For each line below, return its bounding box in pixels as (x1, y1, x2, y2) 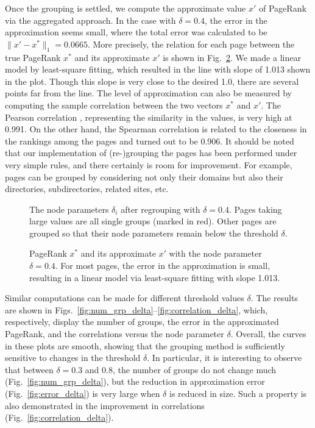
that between (5, 363, 54, 376)
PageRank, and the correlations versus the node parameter (5, 327, 224, 340)
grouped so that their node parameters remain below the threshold (29, 226, 278, 239)
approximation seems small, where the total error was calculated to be (5, 26, 267, 38)
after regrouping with (121, 202, 200, 215)
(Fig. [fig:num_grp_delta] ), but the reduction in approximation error (5, 375, 265, 388)
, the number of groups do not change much (112, 363, 277, 376)
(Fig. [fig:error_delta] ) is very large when (5, 387, 160, 400)
